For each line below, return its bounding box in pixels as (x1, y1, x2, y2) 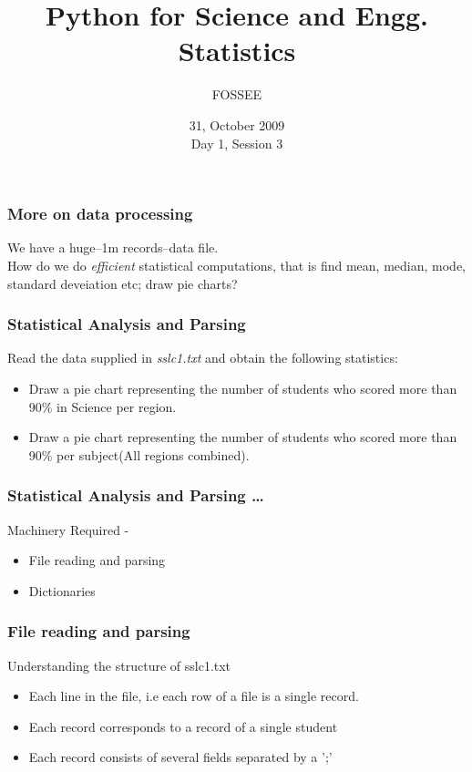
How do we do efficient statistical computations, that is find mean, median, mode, (7, 255, 467, 274)
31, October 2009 (189, 115, 285, 134)
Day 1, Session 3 (190, 133, 283, 152)
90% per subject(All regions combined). (28, 445, 250, 464)
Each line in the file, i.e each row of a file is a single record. (28, 686, 359, 705)
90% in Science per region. (28, 396, 177, 416)
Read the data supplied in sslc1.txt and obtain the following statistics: (7, 348, 398, 367)
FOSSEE (211, 85, 262, 104)
